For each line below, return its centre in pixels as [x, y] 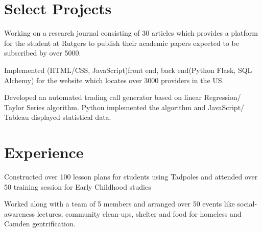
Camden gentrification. [40, 224]
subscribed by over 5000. [43, 53]
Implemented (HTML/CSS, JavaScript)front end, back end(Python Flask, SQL [128, 70]
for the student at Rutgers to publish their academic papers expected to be [122, 43]
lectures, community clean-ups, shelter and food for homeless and [139, 213]
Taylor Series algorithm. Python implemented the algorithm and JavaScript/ [124, 107]
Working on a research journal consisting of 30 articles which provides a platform [131, 33]
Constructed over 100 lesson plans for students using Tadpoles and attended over [131, 176]
